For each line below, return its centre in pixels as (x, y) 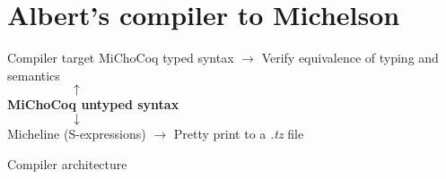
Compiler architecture (67, 163)
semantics (34, 75)
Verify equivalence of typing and (350, 58)
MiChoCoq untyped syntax (93, 104)
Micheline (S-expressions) (77, 133)
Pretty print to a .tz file (239, 133)
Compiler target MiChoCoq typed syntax (121, 58)
